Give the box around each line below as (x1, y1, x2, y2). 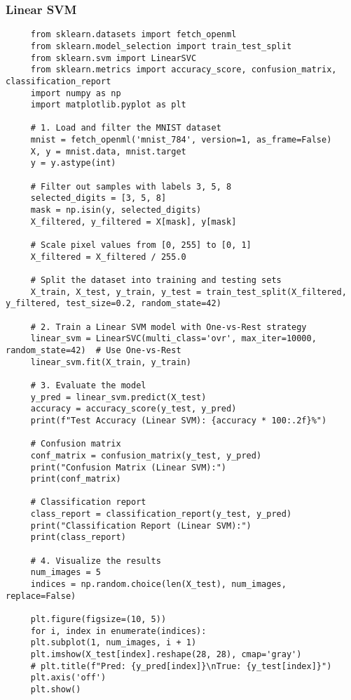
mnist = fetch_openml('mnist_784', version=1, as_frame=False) (30, 135, 332, 145)
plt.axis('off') (30, 673, 106, 683)
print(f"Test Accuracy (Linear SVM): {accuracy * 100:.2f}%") (30, 415, 327, 425)
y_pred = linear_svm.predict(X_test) (30, 392, 207, 402)
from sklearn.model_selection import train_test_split (30, 41, 292, 51)
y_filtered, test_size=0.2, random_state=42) (6, 298, 221, 309)
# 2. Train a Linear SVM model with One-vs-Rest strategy (30, 322, 307, 332)
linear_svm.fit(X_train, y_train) (30, 357, 191, 367)
